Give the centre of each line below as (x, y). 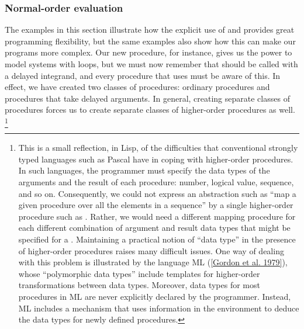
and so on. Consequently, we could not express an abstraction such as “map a (157, 193)
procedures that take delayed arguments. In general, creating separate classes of (147, 98)
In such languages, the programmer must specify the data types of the (144, 170)
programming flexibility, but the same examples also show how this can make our (150, 41)
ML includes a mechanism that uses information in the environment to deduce (159, 308)
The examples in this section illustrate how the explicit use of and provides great (150, 30)
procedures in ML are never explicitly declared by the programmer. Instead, (155, 297)
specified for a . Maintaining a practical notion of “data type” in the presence (157, 239)
